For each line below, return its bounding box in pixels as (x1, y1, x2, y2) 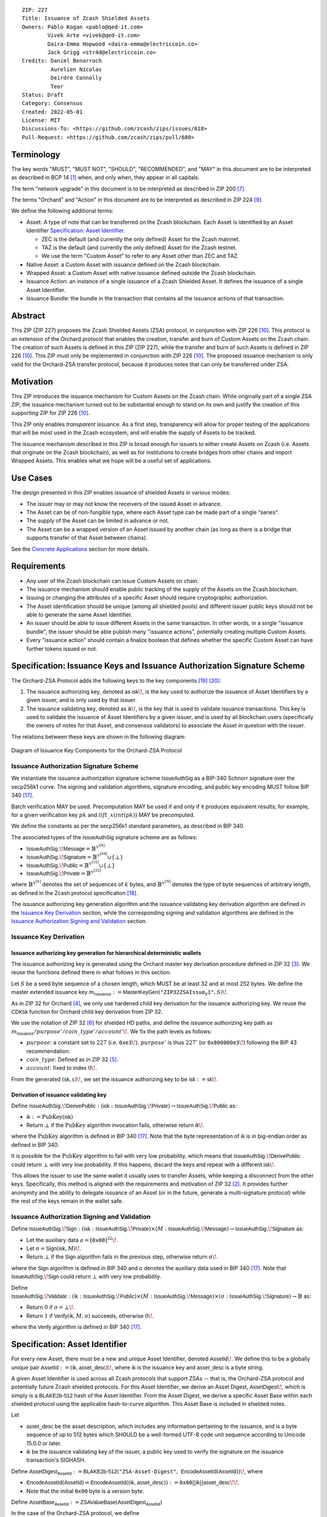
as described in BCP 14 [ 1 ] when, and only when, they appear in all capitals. (11, 174, 200, 181)
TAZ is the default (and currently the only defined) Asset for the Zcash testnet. (41, 243, 237, 251)
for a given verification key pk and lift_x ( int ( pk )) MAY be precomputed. (11, 811, 195, 819)
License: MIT (22, 117, 61, 124)
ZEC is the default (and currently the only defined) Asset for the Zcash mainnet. (41, 235, 240, 243)
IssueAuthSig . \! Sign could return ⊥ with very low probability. (11, 1273, 162, 1280)
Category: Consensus (22, 100, 83, 107)
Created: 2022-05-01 (22, 108, 83, 115)
